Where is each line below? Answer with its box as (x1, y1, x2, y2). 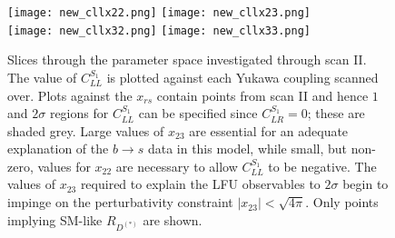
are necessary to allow (115, 156, 238, 175)
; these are (307, 104, 365, 123)
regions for (49, 104, 109, 123)
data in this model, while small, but (147, 139, 348, 158)
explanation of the (7, 139, 109, 158)
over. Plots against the (7, 85, 133, 104)
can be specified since (138, 104, 258, 123)
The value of (7, 67, 77, 86)
